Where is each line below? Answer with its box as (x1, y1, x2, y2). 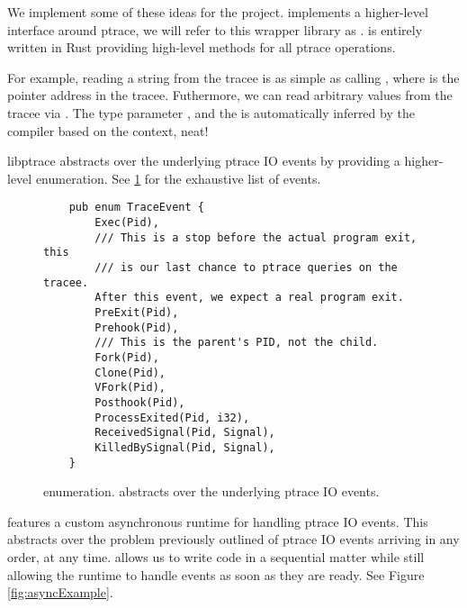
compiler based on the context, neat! (7, 121, 209, 140)
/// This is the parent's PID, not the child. (94, 336, 379, 349)
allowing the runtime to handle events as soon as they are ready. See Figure (7, 565, 425, 584)
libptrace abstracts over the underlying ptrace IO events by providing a (7, 151, 400, 170)
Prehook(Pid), (94, 321, 179, 334)
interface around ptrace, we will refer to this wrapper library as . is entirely (7, 20, 423, 39)
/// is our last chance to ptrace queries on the (94, 260, 398, 274)
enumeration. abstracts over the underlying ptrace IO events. (43, 482, 380, 501)
